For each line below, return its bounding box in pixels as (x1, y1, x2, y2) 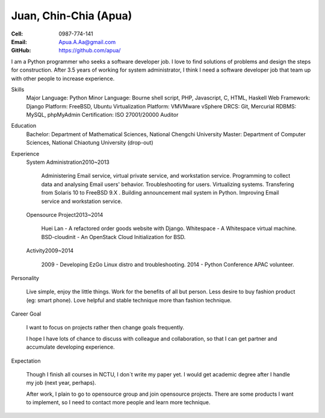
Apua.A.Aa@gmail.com (58, 38, 116, 45)
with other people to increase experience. (11, 75, 115, 82)
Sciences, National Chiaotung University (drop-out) (26, 139, 153, 146)
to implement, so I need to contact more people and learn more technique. (26, 399, 211, 406)
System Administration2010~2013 (26, 158, 110, 166)
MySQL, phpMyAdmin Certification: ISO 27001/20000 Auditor (26, 111, 179, 119)
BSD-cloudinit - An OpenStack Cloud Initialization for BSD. (41, 233, 186, 240)
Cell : (11, 30, 23, 37)
